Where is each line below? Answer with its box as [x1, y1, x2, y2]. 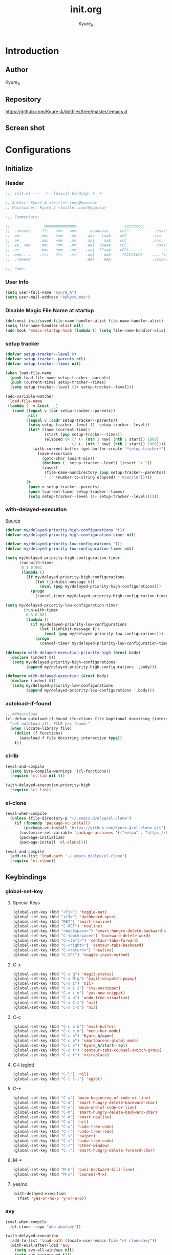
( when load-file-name [5, 370, 52, 376]
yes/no [12, 1181, 28, 1187]
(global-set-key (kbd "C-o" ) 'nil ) [12, 1119, 89, 1124]
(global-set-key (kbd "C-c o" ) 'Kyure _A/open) [12, 1033, 114, 1038]
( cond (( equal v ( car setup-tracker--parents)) [12, 408, 116, 413]
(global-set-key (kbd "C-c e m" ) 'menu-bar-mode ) [12, 1029, 121, 1034]
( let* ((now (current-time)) [28, 427, 91, 432]
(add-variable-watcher [5, 394, 54, 399]
